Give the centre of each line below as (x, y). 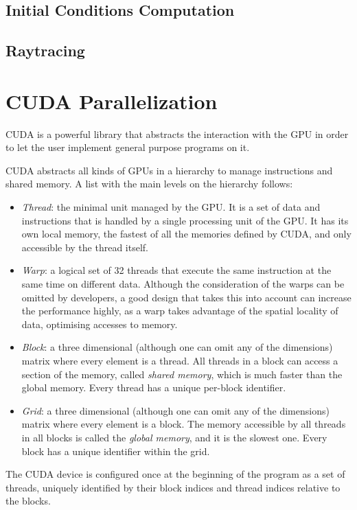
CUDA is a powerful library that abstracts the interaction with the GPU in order (177, 134)
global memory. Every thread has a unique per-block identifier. (154, 387)
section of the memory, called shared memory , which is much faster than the (182, 374)
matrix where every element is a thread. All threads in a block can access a (180, 360)
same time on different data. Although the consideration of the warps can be (183, 284)
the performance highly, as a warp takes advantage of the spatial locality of (180, 311)
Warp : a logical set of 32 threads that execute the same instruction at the (176, 270)
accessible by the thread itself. (85, 247)
